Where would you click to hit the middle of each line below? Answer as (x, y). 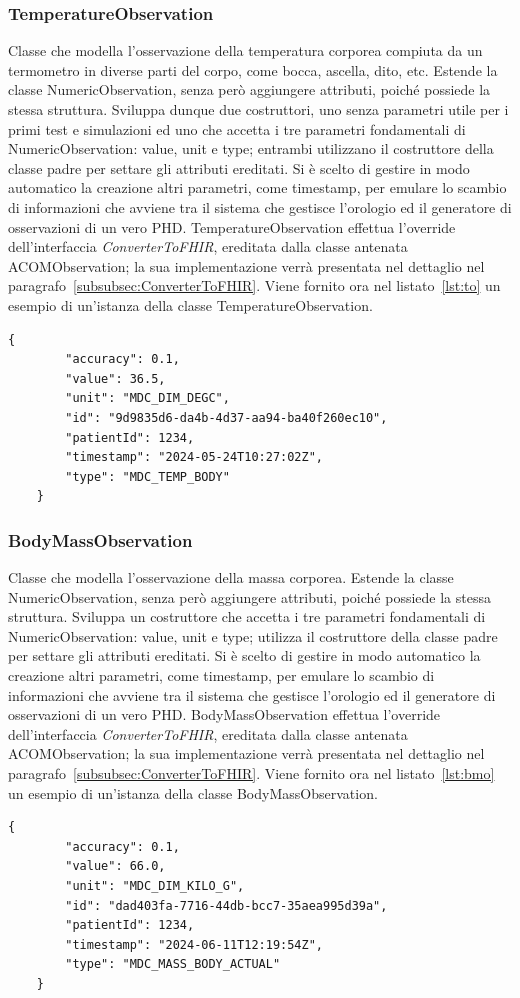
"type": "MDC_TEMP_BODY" (147, 476)
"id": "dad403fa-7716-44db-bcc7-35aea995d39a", (226, 905)
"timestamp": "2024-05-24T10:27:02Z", (194, 457)
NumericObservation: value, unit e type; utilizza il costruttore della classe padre (253, 635)
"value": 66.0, (115, 866)
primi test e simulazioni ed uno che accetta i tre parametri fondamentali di (237, 128)
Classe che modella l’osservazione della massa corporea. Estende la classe (231, 577)
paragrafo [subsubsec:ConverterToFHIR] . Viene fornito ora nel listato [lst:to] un (254, 285)
